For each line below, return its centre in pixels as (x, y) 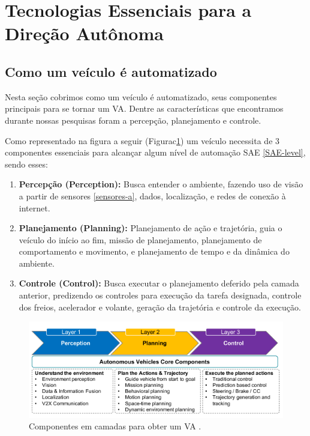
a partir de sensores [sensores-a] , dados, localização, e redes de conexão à (152, 195)
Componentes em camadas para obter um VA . (115, 426)
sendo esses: (26, 164)
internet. (34, 207)
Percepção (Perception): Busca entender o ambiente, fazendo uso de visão (161, 184)
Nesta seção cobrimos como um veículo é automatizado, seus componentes (141, 96)
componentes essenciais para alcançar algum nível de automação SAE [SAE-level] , (155, 152)
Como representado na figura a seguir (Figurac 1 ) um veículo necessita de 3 (142, 140)
